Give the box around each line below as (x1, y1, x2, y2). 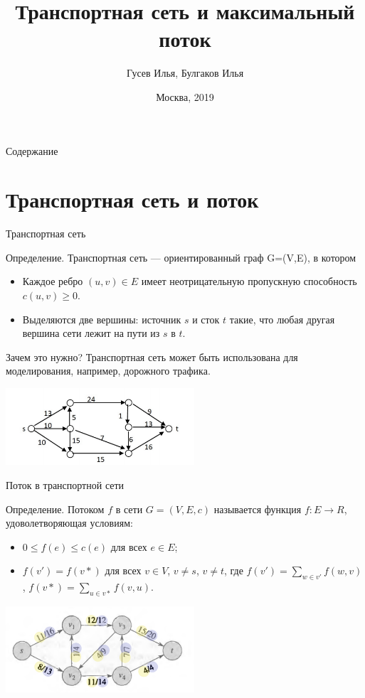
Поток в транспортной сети (6, 478, 125, 493)
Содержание (6, 143, 58, 158)
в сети (115, 501, 143, 516)
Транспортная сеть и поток (6, 185, 259, 214)
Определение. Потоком (6, 501, 105, 516)
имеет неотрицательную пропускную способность (141, 274, 357, 289)
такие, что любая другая (229, 311, 335, 326)
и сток (192, 311, 220, 326)
